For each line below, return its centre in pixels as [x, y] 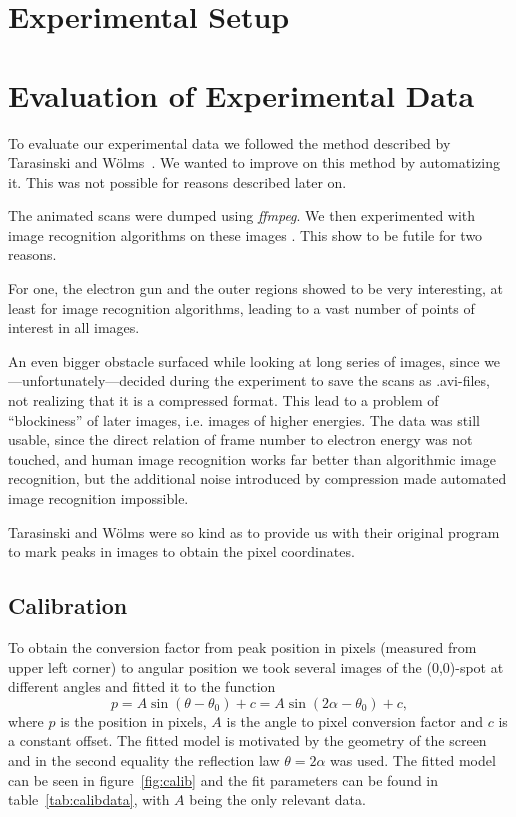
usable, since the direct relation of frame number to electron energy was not [240, 439]
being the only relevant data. [277, 799]
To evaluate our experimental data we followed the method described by [229, 142]
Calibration [68, 605]
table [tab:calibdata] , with [89, 799]
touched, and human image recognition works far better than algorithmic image [252, 458]
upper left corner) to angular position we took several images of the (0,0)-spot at [256, 666]
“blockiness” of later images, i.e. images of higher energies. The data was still [244, 419]
